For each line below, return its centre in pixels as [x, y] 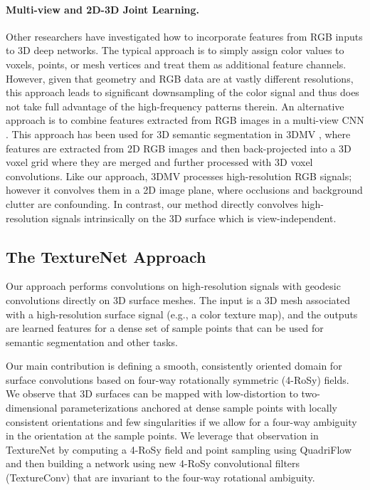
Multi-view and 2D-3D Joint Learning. [103, 9]
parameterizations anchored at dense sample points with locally [199, 408]
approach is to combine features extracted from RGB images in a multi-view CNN [185, 120]
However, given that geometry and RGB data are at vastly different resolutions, [180, 78]
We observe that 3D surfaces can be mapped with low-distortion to [152, 393]
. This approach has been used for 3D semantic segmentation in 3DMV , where [178, 134]
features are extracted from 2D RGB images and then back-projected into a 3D [179, 148]
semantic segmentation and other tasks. [92, 342]
